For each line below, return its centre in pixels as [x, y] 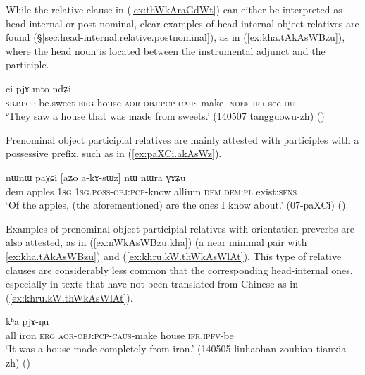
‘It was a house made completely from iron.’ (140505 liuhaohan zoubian [160, 349]
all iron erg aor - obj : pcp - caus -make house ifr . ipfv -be [120, 334]
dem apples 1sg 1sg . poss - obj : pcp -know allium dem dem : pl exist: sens [151, 191]
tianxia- [333, 349]
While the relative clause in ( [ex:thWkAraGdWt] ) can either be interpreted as [174, 9]
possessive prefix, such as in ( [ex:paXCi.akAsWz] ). [114, 153]
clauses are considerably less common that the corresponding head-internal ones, [179, 270]
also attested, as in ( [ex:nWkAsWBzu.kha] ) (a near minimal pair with [156, 242]
